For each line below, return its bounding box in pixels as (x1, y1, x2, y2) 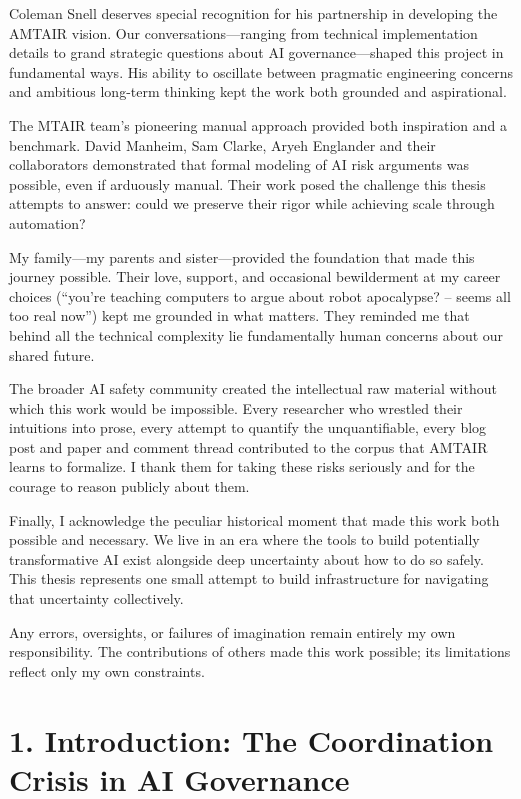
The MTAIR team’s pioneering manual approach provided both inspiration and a (9, 114, 507, 135)
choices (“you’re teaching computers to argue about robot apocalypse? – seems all (9, 285, 511, 306)
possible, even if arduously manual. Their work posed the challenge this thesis (9, 173, 486, 194)
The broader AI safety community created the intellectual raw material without (9, 378, 497, 399)
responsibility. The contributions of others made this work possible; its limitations (9, 641, 511, 662)
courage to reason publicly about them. (9, 476, 250, 497)
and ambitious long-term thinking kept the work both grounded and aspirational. (9, 81, 507, 102)
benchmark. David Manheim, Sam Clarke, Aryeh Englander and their (9, 134, 436, 155)
